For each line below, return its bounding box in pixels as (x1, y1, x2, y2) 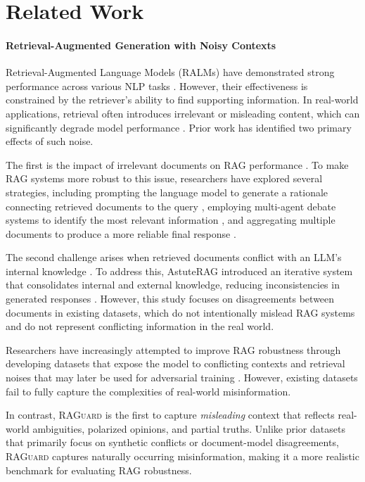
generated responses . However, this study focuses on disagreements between (6, 291, 335, 306)
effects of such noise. (6, 134, 94, 148)
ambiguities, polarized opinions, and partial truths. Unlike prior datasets (32, 421, 345, 436)
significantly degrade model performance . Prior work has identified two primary (6, 120, 352, 134)
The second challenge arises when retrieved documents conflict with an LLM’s (6, 250, 342, 265)
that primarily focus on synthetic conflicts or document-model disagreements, (6, 435, 339, 450)
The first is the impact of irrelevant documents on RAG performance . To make (6, 157, 349, 172)
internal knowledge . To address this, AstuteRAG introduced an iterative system (6, 263, 353, 278)
